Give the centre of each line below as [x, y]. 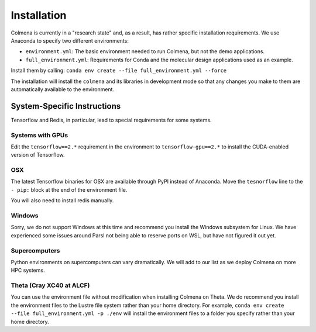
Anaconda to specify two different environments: [70, 40]
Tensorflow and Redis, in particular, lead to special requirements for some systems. [111, 120]
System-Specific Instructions [66, 106]
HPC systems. [28, 270]
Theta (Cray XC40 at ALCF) [50, 285]
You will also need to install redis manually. [62, 200]
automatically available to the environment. [62, 89]
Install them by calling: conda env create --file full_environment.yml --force [119, 71]
